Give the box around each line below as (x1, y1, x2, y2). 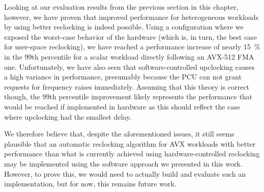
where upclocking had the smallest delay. (4, 111, 132, 122)
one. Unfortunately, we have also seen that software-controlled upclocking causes (4, 61, 255, 72)
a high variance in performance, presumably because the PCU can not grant (4, 71, 242, 82)
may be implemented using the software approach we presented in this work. (4, 158, 243, 169)
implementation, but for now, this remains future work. (4, 178, 177, 189)
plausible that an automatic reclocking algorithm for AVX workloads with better (4, 138, 256, 149)
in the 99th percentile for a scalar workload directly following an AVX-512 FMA (4, 51, 254, 62)
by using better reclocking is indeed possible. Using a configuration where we (4, 21, 244, 32)
